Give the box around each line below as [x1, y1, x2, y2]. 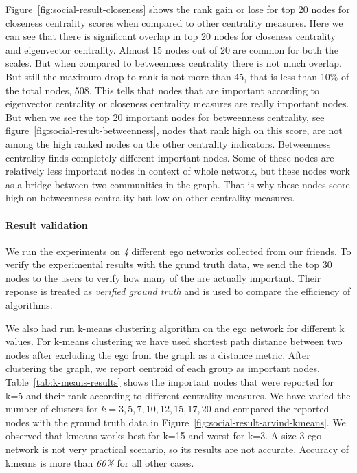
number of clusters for [5, 401, 98, 416]
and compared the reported [214, 401, 330, 416]
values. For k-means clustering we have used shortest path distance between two [5, 334, 343, 349]
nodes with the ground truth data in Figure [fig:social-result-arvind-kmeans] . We [5, 415, 346, 429]
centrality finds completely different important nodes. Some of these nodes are [5, 150, 334, 164]
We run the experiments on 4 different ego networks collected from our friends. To [5, 243, 352, 258]
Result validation [5, 217, 88, 232]
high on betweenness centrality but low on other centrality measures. [5, 190, 295, 205]
